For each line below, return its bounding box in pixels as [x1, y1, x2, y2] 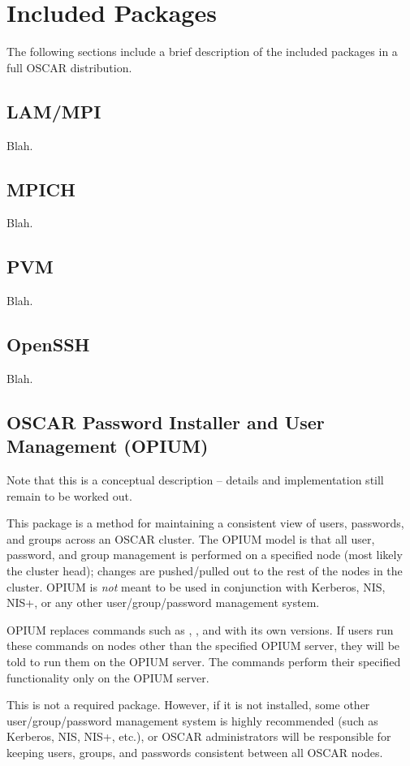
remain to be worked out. [6, 487, 132, 504]
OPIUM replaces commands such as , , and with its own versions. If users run [6, 621, 394, 638]
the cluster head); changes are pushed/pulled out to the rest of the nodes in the [6, 562, 403, 579]
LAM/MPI [6, 98, 101, 123]
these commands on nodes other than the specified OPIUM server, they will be [6, 637, 400, 654]
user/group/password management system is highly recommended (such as [6, 712, 378, 729]
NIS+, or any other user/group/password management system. [6, 594, 320, 611]
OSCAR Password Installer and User [6, 409, 325, 434]
